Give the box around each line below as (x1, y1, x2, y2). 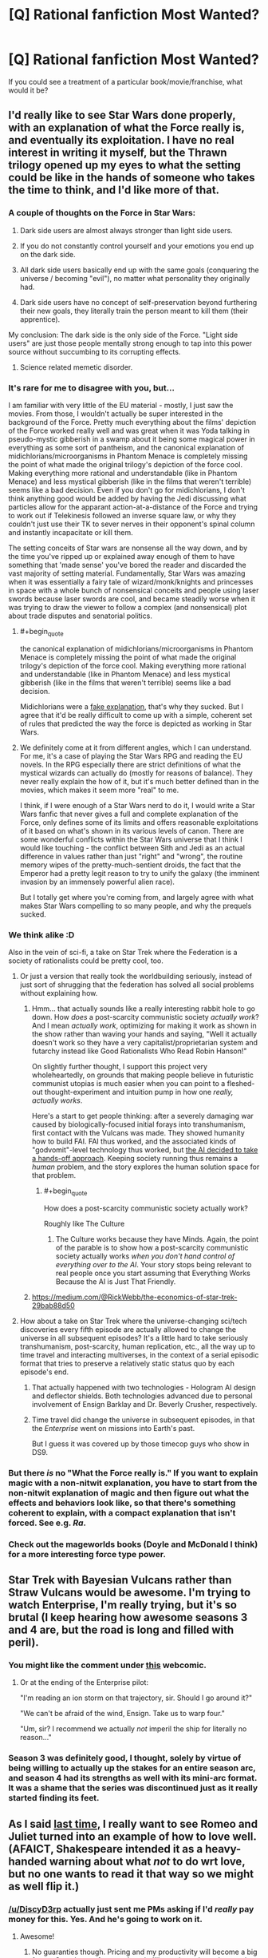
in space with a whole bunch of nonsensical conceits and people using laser (8, 585, 259, 595)
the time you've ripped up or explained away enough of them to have (8, 551, 235, 561)
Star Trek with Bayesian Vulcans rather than (8, 1573, 232, 1587)
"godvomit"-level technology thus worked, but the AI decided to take (31, 1145, 258, 1155)
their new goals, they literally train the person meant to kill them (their (19, 306, 249, 315)
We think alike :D (8, 929, 75, 940)
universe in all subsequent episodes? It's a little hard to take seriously (19, 1333, 249, 1342)
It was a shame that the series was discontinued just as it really (8, 1782, 258, 1794)
